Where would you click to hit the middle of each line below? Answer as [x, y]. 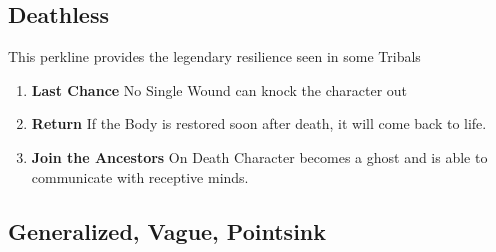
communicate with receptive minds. [140, 176]
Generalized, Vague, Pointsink [167, 230]
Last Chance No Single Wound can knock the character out [219, 89]
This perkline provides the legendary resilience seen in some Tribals [214, 56]
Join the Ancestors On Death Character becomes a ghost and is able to [259, 156]
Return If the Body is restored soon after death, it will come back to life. [259, 123]
